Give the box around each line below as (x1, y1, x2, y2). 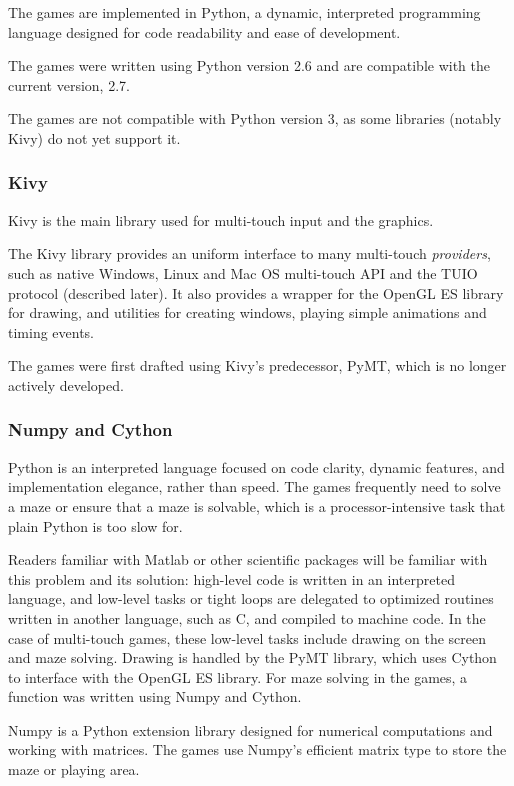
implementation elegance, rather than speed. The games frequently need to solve (8, 476, 501, 497)
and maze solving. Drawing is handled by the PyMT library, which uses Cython (8, 647, 497, 668)
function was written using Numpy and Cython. (8, 686, 302, 707)
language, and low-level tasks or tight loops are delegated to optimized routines (8, 588, 494, 609)
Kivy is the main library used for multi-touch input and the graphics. (8, 209, 434, 230)
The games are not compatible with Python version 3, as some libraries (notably (8, 108, 502, 129)
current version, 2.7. (8, 74, 130, 95)
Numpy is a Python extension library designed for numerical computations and (8, 719, 493, 740)
